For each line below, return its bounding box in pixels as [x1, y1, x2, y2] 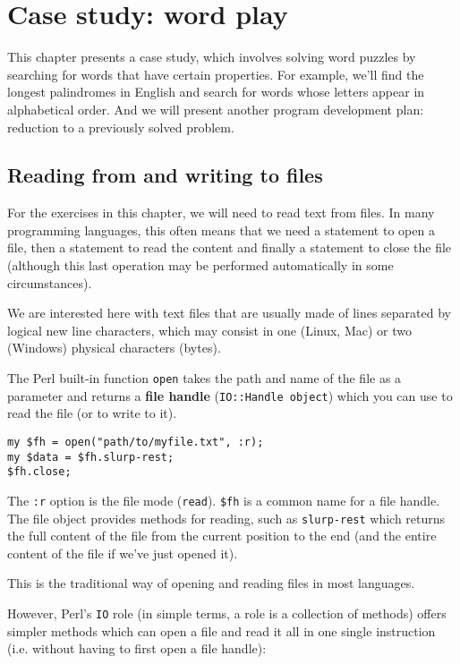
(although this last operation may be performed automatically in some [7, 256, 394, 275]
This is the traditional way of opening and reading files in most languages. [7, 574, 415, 592]
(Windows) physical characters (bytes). [7, 338, 221, 357]
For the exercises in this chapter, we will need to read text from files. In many [7, 203, 435, 222]
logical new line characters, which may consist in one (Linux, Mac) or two [7, 320, 413, 339]
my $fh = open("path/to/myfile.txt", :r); [7, 435, 264, 448]
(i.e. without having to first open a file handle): [7, 639, 267, 658]
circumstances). [7, 273, 92, 292]
